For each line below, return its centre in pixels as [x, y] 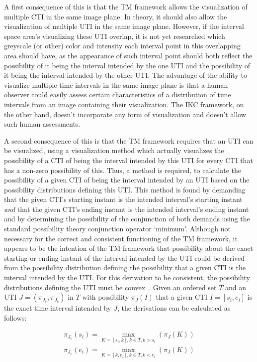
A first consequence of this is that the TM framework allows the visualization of [126, 6]
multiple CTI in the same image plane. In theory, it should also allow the [116, 16]
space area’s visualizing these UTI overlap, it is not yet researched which [115, 36]
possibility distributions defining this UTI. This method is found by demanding [125, 189]
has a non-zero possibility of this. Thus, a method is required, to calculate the [123, 170]
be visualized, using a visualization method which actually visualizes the [114, 150]
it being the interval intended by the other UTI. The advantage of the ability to [126, 75]
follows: [15, 317]
